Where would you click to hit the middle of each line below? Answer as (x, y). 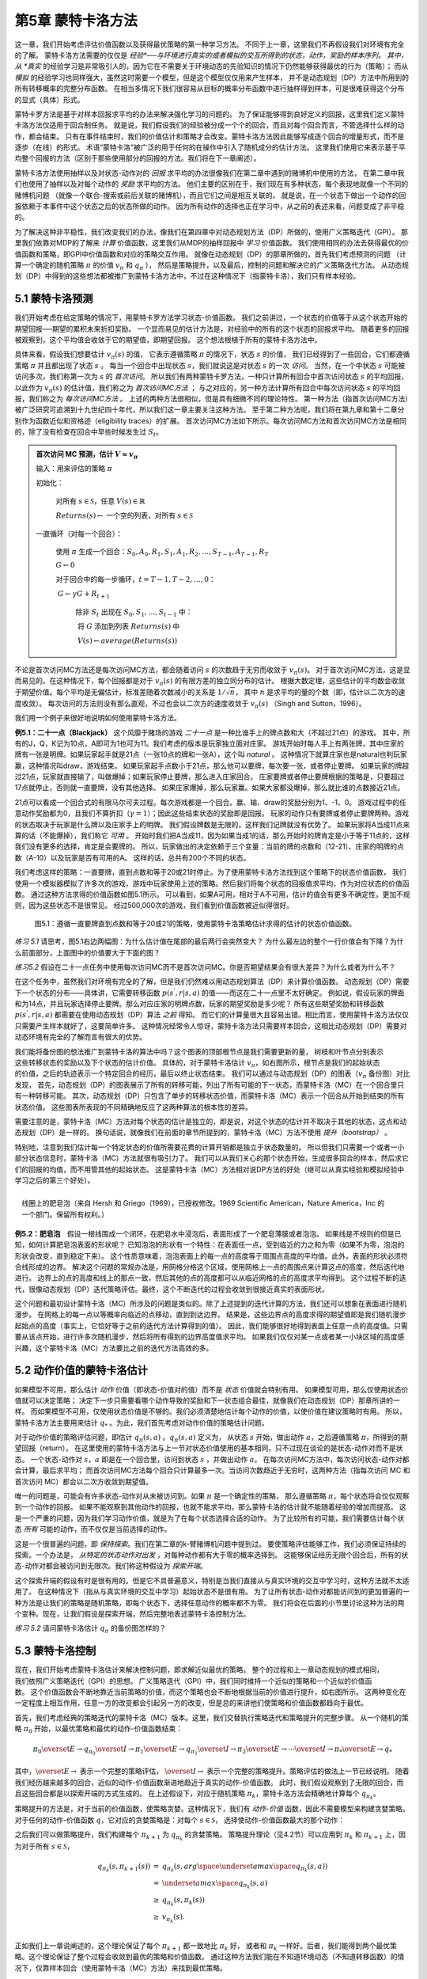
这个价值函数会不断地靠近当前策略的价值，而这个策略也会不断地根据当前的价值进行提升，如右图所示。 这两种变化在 (218, 1692)
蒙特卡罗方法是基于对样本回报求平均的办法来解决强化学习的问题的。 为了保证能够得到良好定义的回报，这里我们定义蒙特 (210, 114)
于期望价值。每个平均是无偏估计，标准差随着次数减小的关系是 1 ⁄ (119, 692)
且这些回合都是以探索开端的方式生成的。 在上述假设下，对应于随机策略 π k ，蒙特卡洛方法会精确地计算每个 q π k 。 (197, 1795)
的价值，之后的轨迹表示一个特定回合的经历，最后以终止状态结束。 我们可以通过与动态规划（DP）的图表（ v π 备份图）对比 (212, 1075)
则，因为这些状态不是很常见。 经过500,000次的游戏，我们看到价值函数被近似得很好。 (154, 906)
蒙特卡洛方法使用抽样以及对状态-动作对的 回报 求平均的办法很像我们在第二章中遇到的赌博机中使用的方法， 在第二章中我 (210, 173)
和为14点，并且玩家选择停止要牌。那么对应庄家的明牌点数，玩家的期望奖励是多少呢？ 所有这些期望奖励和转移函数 (199, 1004)
